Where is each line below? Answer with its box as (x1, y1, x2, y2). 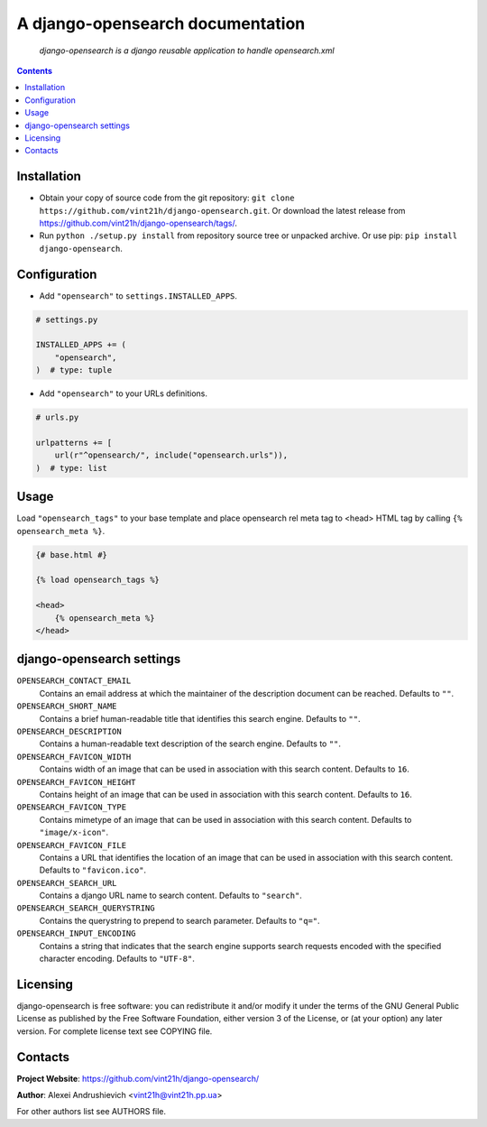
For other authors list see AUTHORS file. (16, 1106, 167, 1117)
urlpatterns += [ (35, 438, 113, 448)
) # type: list (35, 463, 108, 473)
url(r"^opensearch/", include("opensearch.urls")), (54, 450, 289, 460)
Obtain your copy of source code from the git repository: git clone (39, 192, 295, 203)
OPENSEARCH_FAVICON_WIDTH (16, 752, 132, 762)
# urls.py (35, 412, 79, 423)
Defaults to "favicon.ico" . (39, 864, 147, 875)
